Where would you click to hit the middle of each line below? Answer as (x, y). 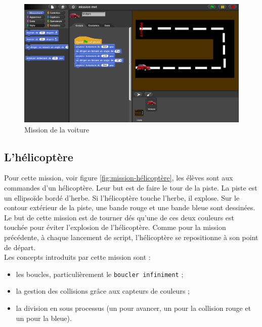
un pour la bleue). (44, 318)
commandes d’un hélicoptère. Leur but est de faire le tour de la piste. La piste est (131, 187)
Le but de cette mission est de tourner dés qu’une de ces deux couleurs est (119, 217)
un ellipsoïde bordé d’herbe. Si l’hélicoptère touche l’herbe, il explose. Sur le (122, 197)
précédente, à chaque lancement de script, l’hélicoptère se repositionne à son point (131, 237)
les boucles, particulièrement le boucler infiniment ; (100, 274)
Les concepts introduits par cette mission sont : (77, 257)
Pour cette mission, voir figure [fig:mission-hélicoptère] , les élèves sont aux (119, 178)
